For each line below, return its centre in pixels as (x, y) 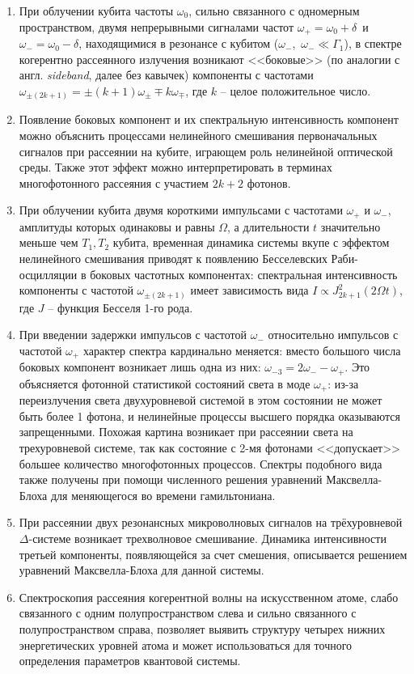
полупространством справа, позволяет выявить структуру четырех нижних (202, 628)
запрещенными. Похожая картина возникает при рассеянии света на (186, 432)
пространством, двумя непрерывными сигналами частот (156, 26)
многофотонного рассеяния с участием (114, 182)
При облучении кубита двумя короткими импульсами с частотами (181, 210)
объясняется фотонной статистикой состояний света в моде (165, 383)
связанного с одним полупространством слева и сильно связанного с (188, 613)
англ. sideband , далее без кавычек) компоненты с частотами (166, 75)
